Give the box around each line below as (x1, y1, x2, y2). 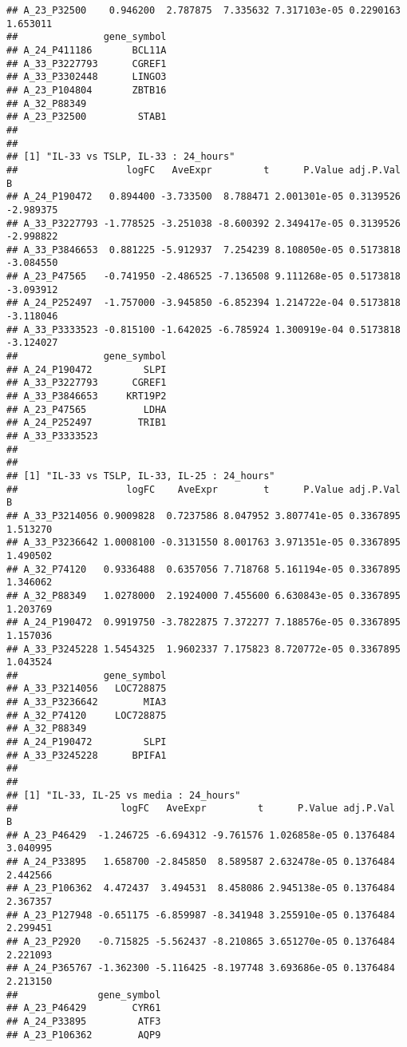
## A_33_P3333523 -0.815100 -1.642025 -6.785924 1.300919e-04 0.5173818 (6, 323, 401, 335)
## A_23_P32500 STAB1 (6, 111, 167, 123)
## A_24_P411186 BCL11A (6, 44, 167, 56)
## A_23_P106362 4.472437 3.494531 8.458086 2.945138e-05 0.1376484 (6, 882, 395, 894)
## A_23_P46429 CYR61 (6, 1002, 161, 1014)
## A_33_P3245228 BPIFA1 (6, 749, 167, 761)
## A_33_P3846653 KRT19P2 (6, 391, 167, 403)
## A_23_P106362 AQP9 (6, 1029, 161, 1041)
